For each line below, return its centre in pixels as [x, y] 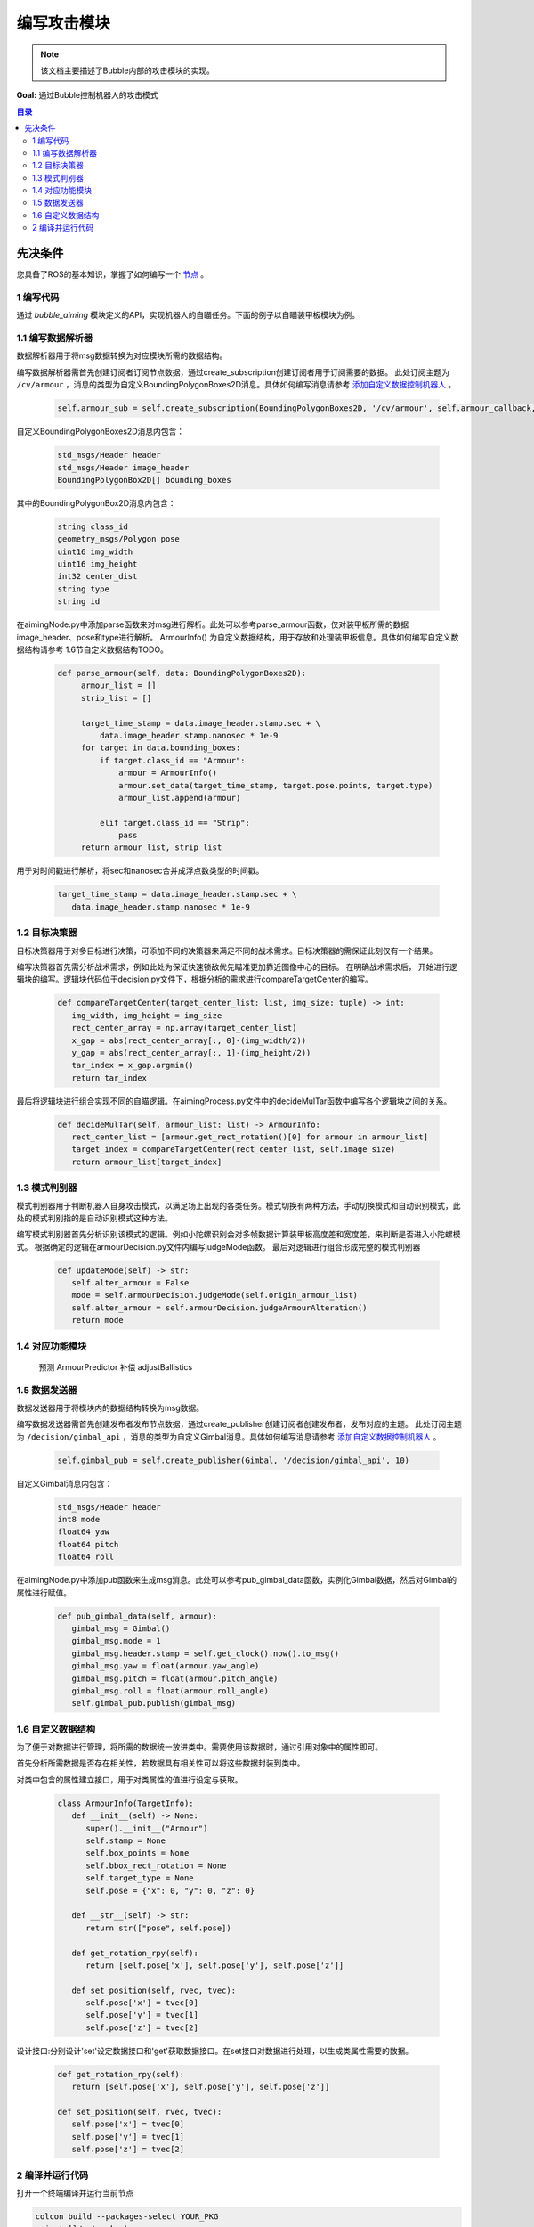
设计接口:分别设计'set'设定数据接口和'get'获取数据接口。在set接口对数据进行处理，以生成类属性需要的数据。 [215, 2051]
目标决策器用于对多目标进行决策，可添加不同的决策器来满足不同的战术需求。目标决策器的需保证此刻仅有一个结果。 [227, 950]
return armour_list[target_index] [147, 1162]
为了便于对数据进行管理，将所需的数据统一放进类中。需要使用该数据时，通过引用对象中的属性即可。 [199, 1747]
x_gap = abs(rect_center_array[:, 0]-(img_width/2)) [189, 1040]
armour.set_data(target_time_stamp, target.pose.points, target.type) [276, 785]
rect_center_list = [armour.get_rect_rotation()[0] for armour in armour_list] [250, 1137]
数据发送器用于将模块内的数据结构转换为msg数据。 [110, 1407]
